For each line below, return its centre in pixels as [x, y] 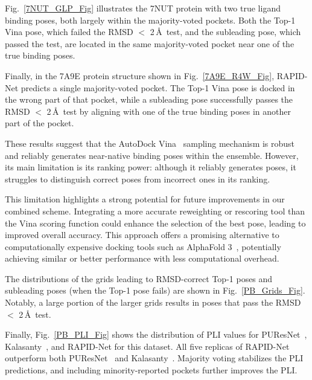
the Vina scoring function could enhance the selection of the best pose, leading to [155, 223]
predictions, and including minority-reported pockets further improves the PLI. [151, 370]
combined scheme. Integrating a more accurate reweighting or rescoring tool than [155, 211]
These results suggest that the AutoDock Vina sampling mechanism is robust [150, 143]
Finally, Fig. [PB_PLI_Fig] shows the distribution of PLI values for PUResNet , [156, 334]
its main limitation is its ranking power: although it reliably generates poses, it [151, 167]
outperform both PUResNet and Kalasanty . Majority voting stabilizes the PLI [154, 358]
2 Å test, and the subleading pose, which [225, 32]
